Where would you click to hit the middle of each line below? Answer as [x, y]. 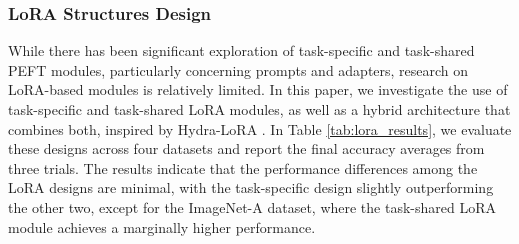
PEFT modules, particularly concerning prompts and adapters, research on [238, 69]
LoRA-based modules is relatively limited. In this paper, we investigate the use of [258, 89]
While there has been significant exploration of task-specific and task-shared [241, 50]
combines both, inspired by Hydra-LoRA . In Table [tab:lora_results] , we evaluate [260, 128]
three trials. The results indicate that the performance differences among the [243, 167]
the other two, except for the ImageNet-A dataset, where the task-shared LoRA [252, 206]
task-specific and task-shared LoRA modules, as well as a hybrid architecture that [259, 109]
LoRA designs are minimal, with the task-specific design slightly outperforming [251, 187]
